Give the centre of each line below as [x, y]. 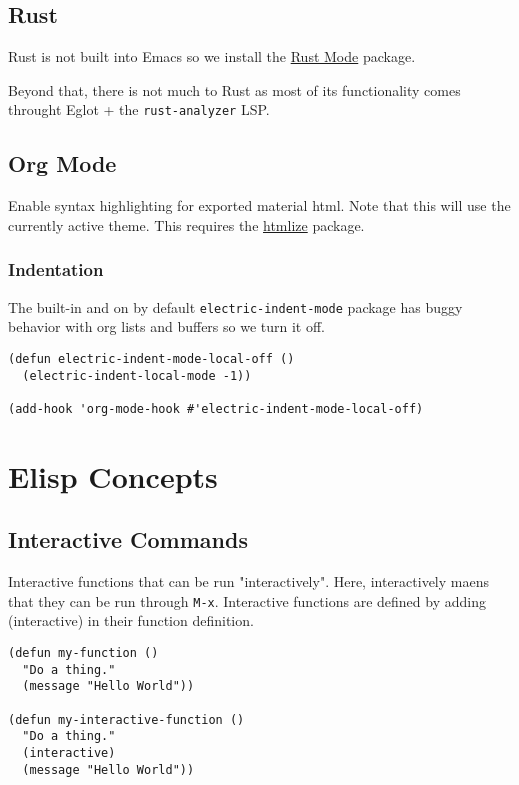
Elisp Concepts [113, 475]
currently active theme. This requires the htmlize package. [186, 224]
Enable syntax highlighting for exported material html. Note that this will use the [259, 205]
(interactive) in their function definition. [131, 620]
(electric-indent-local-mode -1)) [137, 375]
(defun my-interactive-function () [126, 719]
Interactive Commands [128, 539]
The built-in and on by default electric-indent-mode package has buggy [235, 306]
